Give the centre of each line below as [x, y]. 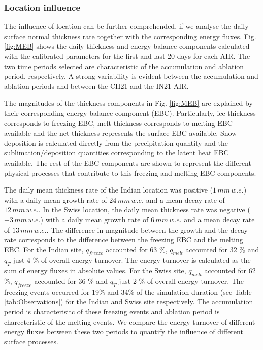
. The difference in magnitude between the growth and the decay [147, 229]
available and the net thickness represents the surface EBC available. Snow [121, 133]
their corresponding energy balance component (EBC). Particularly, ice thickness [130, 113]
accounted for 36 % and [71, 281]
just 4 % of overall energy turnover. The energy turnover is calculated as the [132, 260]
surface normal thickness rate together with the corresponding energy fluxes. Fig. [130, 36]
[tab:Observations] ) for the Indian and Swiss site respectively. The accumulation [129, 301]
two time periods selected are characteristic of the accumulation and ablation [124, 66]
